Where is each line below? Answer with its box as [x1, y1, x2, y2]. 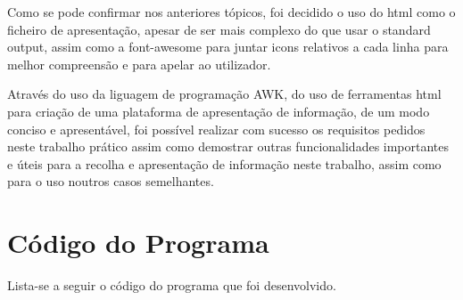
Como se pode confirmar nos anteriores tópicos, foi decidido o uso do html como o [7, 3, 456, 20]
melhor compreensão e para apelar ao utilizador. [7, 54, 271, 73]
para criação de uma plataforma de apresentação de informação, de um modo [7, 101, 430, 120]
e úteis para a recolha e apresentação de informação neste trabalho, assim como [7, 154, 442, 173]
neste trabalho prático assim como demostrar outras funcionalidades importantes [7, 137, 450, 156]
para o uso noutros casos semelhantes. [7, 172, 214, 191]
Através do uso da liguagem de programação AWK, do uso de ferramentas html [7, 85, 442, 103]
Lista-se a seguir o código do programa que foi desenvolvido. [7, 276, 336, 295]
